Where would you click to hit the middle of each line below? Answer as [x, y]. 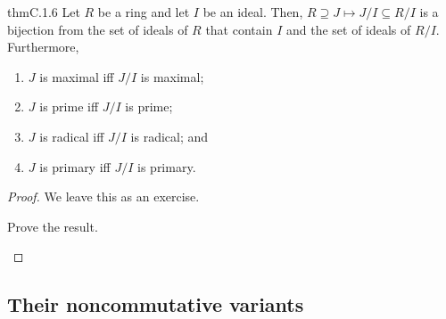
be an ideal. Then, [253, 12]
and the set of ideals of [348, 29]
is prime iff [69, 106]
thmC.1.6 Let [44, 12]
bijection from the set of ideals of [98, 29]
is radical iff [72, 136]
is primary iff [75, 166]
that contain [239, 29]
